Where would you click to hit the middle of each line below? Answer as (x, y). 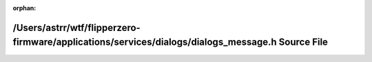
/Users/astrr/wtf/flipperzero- (76, 28)
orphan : (24, 8)
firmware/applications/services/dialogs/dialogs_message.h (145, 42)
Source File (303, 42)
